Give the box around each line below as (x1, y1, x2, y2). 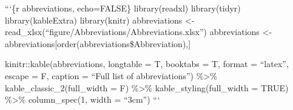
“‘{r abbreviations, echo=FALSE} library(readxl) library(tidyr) (5, 2, 241, 14)
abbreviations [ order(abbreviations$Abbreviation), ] (5, 37, 191, 50)
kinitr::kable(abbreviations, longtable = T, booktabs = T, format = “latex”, (5, 57, 289, 70)
